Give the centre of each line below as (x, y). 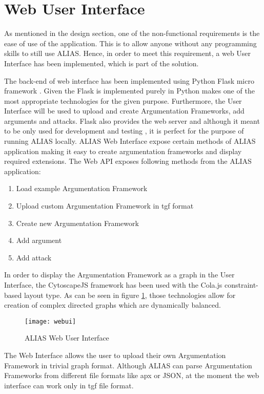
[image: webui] (50, 321)
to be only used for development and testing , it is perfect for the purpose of (124, 131)
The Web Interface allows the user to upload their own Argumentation (115, 355)
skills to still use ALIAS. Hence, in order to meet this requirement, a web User (128, 53)
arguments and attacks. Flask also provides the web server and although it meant (132, 120)
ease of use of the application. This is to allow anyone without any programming (130, 43)
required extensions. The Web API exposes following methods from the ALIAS (128, 161)
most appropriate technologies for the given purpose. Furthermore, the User (123, 100)
